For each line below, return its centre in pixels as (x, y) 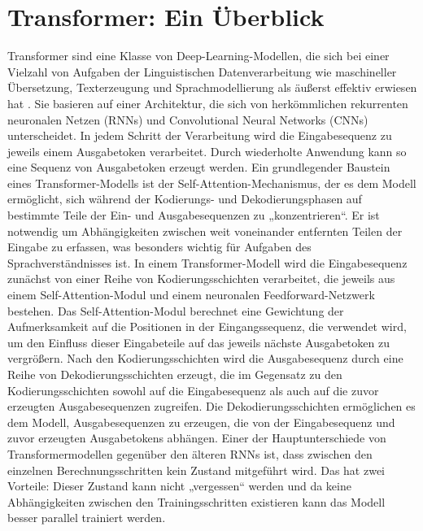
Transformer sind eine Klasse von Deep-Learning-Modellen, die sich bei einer (198, 56)
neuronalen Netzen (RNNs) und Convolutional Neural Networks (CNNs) (188, 119)
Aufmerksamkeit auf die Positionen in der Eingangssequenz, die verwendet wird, (207, 326)
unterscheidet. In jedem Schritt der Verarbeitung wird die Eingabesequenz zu (200, 135)
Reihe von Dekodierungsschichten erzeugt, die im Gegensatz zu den (175, 374)
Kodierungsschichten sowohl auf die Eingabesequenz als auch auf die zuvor (193, 390)
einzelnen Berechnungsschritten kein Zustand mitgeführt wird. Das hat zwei (196, 470)
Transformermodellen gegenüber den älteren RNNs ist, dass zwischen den (190, 453)
